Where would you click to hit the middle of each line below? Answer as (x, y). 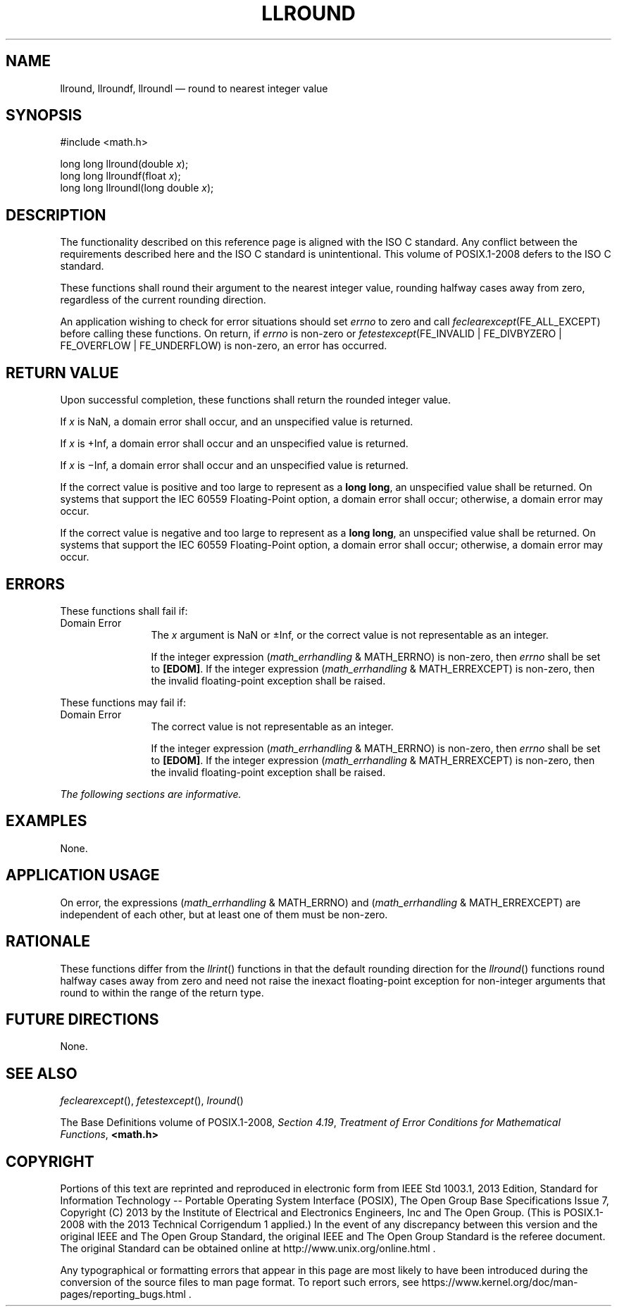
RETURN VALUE (62, 373)
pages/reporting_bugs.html (123, 1294)
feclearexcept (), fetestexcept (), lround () (152, 1101)
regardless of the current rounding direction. (163, 300)
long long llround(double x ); (124, 164)
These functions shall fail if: (124, 611)
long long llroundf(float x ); (120, 176)
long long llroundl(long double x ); (137, 188)
